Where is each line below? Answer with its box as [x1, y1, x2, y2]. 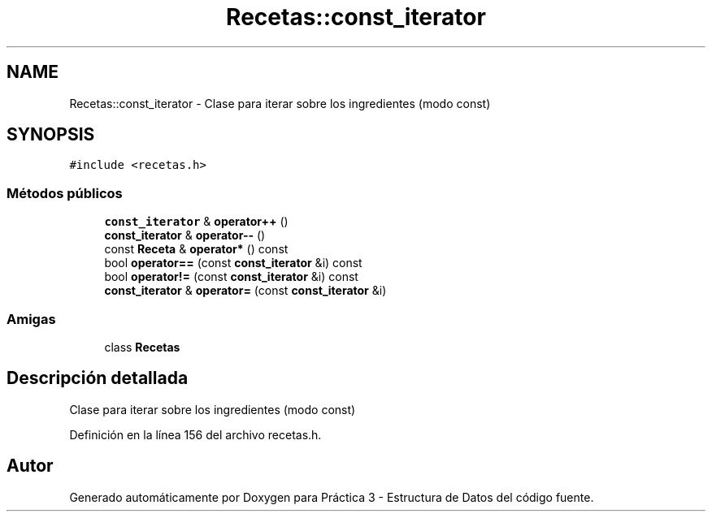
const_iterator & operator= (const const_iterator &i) [104, 283, 387, 298]
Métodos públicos [7, 184, 123, 201]
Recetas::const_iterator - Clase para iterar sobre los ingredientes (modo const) [69, 96, 491, 110]
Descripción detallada [7, 368, 189, 389]
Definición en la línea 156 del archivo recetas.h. [69, 427, 322, 442]
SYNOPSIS [7, 124, 95, 145]
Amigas [7, 310, 56, 327]
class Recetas [104, 339, 180, 354]
